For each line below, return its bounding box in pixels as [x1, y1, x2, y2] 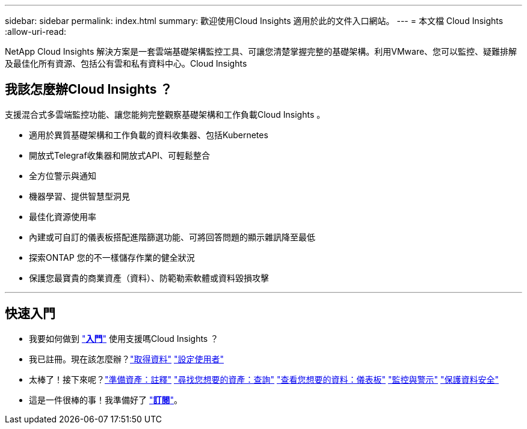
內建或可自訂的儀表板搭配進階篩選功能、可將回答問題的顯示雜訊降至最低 [29, 231, 315, 242]
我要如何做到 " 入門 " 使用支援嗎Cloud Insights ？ [29, 333, 219, 344]
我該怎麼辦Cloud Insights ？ [5, 82, 173, 97]
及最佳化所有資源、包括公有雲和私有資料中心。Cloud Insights [5, 58, 247, 68]
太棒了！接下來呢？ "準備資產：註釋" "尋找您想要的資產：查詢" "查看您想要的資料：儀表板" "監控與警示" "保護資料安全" [29, 374, 499, 385]
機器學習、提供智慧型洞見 [29, 190, 130, 201]
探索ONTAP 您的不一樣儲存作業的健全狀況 [29, 252, 195, 263]
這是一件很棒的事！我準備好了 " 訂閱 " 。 [29, 394, 182, 405]
